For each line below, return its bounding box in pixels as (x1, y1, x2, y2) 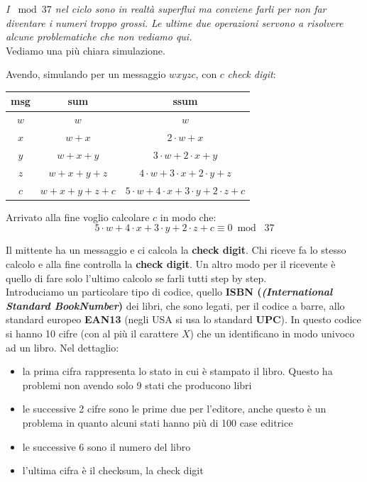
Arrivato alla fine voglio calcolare (6, 209, 150, 224)
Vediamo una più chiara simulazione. (6, 43, 165, 57)
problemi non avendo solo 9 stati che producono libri (22, 377, 252, 392)
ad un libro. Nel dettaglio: (6, 340, 119, 354)
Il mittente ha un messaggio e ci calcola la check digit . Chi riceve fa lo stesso (6, 242, 346, 257)
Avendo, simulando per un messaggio (6, 67, 166, 82)
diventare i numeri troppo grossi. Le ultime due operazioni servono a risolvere (6, 15, 344, 30)
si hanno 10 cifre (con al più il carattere (6, 325, 179, 340)
